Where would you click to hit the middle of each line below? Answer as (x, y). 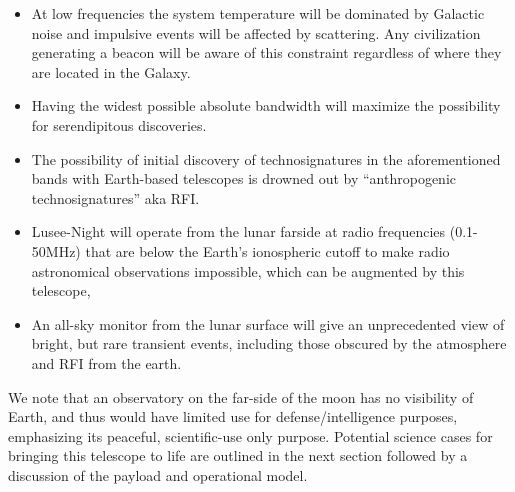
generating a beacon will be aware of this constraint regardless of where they (266, 52)
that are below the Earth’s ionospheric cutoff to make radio (267, 250)
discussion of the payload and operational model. (158, 474)
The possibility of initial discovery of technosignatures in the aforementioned (266, 158)
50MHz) (56, 250)
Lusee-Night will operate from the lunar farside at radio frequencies (238, 231)
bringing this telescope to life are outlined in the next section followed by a (238, 455)
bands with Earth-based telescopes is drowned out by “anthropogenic (244, 178)
